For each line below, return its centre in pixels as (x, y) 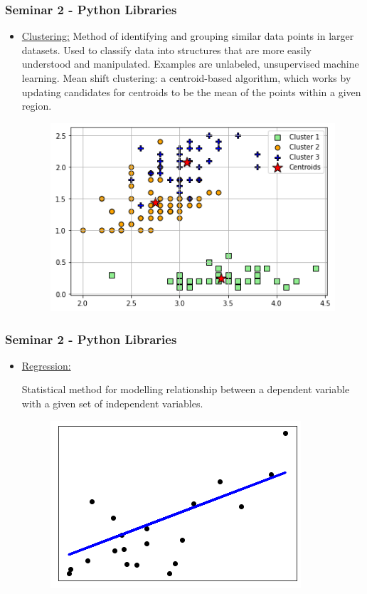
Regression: (46, 365)
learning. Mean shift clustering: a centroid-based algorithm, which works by (186, 78)
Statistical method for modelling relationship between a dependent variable (186, 389)
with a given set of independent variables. (112, 403)
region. (37, 106)
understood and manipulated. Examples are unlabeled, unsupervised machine (190, 64)
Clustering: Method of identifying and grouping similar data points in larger (188, 36)
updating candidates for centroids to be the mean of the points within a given (191, 92)
